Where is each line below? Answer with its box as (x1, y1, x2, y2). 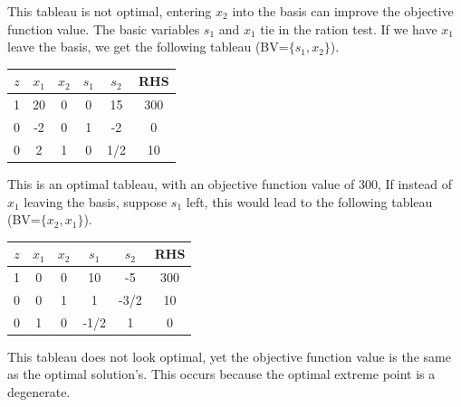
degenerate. (7, 383, 71, 401)
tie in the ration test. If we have (260, 19, 437, 38)
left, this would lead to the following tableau (186, 192, 433, 211)
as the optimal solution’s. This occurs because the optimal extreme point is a (7, 364, 436, 383)
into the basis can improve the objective (232, 2, 454, 20)
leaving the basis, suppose (24, 192, 168, 211)
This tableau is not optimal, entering (7, 2, 212, 20)
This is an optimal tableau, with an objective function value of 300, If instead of (7, 174, 453, 193)
